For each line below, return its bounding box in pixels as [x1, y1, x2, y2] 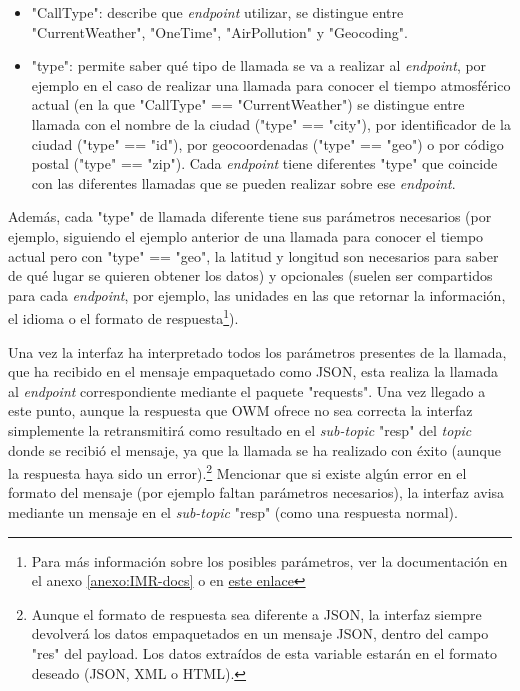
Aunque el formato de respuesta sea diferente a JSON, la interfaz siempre [31, 603, 482, 624]
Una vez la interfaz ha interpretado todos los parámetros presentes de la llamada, [8, 341, 507, 362]
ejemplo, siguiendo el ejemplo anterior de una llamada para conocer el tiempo [8, 225, 484, 246]
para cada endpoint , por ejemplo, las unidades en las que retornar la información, [8, 284, 506, 305]
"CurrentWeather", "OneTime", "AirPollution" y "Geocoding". [31, 21, 408, 42]
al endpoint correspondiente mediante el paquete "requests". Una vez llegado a [8, 380, 486, 401]
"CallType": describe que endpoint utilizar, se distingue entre [31, 2, 404, 22]
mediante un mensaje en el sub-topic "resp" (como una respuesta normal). [8, 501, 458, 522]
